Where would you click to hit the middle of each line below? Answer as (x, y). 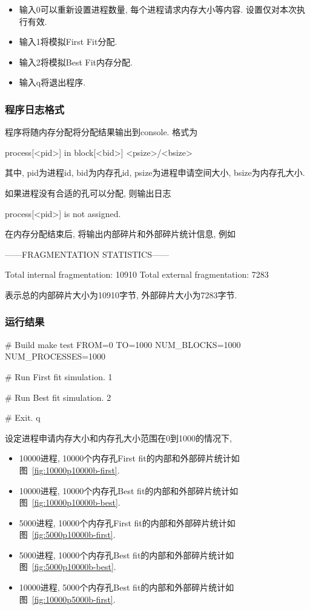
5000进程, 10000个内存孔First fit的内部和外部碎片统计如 (127, 522)
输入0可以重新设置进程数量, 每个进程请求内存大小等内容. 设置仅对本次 (158, 9)
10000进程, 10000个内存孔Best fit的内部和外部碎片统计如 (129, 490)
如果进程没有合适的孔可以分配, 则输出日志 (88, 193)
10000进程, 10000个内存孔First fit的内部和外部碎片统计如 (129, 458)
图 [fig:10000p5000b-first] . (67, 599)
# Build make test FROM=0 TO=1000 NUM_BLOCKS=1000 (123, 344)
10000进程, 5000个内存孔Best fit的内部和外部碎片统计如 (127, 587)
